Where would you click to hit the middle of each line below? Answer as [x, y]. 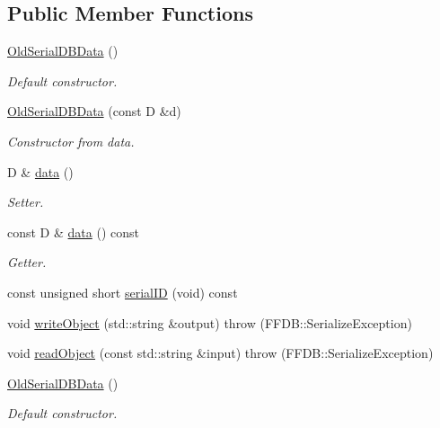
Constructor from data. [71, 141]
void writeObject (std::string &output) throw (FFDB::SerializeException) [210, 322]
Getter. [27, 262]
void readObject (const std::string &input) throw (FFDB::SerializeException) [220, 353]
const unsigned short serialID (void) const [123, 292]
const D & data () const [73, 232]
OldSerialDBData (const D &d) [94, 111]
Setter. [26, 202]
